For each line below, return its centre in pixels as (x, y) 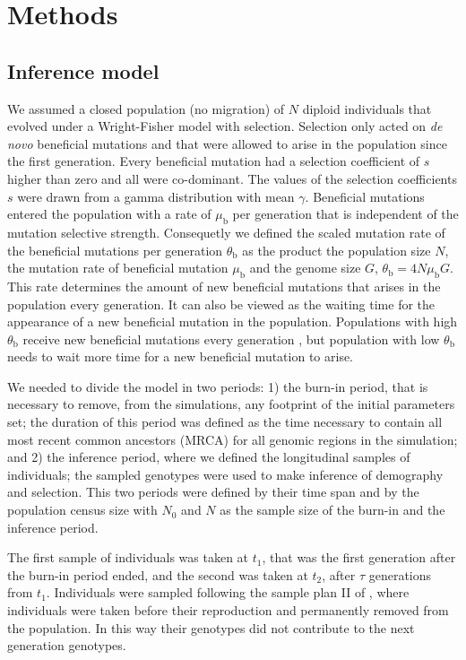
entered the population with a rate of (109, 214)
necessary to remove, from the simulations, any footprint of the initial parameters (231, 404)
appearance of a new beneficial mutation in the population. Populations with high (233, 321)
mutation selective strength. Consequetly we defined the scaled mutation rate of (226, 232)
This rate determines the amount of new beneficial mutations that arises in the (224, 286)
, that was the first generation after (359, 557)
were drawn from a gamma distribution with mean (156, 196)
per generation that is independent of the (345, 214)
